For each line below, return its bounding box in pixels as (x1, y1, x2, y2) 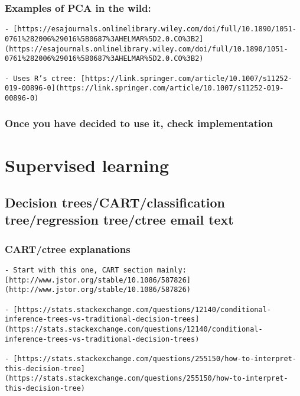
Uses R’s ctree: (13, 74, 77, 83)
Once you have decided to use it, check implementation (5, 116, 273, 131)
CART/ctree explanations (5, 241, 131, 256)
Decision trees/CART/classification (5, 193, 225, 212)
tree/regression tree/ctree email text (5, 210, 234, 229)
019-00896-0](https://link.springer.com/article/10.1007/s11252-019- (5, 84, 284, 93)
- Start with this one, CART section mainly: (5, 266, 187, 275)
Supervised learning (5, 152, 169, 177)
